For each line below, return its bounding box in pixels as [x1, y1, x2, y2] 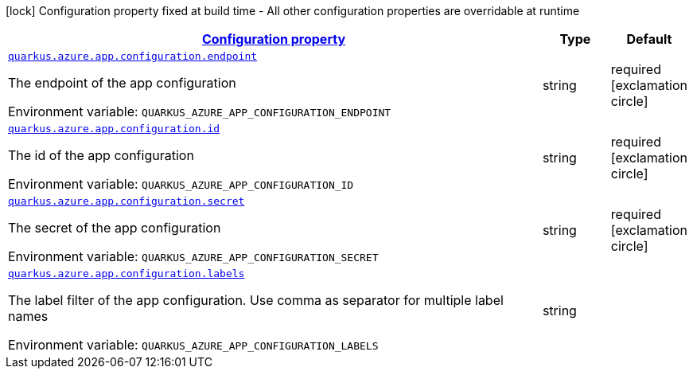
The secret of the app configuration [8, 220, 221, 236]
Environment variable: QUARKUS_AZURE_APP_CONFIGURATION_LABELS [8, 337, 379, 353]
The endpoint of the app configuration [8, 75, 236, 91]
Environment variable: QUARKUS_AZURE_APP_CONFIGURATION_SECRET [8, 248, 379, 264]
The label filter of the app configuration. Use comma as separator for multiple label [8, 292, 504, 308]
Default [626, 31, 672, 47]
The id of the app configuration [8, 147, 194, 163]
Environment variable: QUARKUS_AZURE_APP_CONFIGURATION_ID [8, 176, 354, 192]
